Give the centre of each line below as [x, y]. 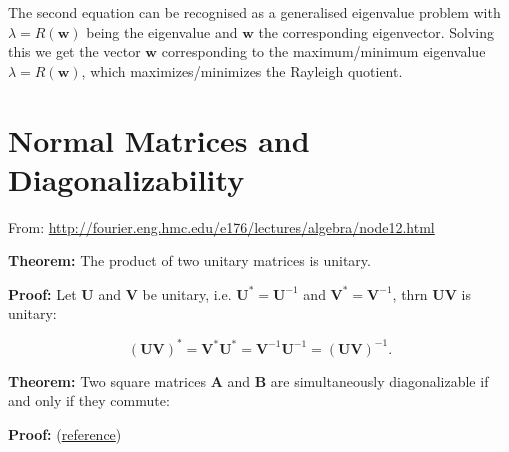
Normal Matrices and [159, 139]
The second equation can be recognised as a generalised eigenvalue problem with [254, 12]
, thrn [410, 293]
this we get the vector [74, 51]
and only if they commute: [89, 400]
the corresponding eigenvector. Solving [376, 31]
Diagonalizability [126, 178]
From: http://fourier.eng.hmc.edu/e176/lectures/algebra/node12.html [221, 226]
